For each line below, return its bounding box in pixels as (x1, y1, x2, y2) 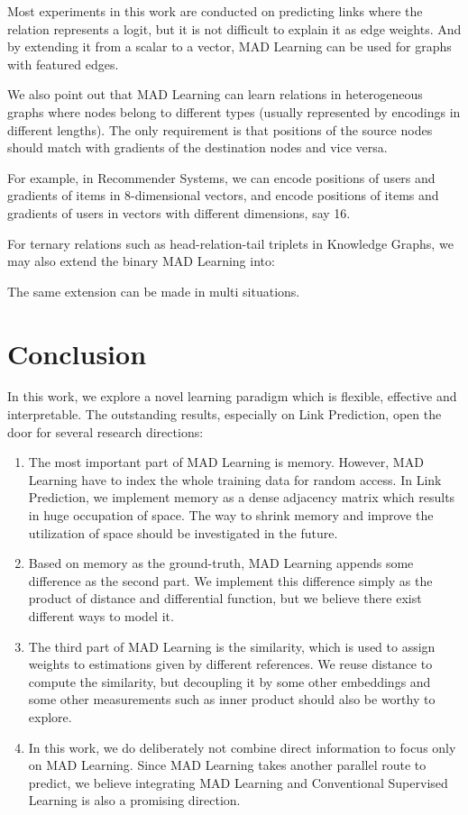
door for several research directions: (7, 422, 204, 441)
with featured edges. (7, 54, 119, 73)
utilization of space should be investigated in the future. (28, 523, 338, 542)
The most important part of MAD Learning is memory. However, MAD (28, 453, 424, 472)
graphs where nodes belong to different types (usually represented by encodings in (7, 102, 461, 121)
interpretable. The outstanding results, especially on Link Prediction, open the (7, 405, 442, 424)
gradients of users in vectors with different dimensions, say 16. (7, 203, 351, 222)
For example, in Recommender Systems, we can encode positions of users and (7, 168, 436, 187)
